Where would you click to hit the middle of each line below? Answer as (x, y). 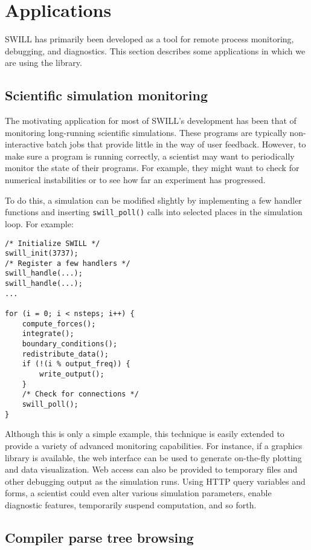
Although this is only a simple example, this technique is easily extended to (145, 434)
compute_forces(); (59, 324)
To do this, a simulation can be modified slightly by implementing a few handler (153, 200)
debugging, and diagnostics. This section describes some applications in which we (155, 50)
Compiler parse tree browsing (99, 537)
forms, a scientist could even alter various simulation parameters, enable (138, 493)
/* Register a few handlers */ (68, 263)
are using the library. (43, 63)
